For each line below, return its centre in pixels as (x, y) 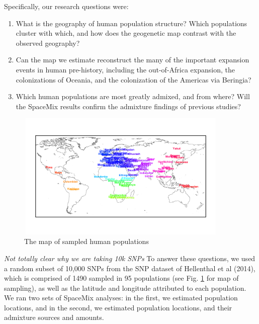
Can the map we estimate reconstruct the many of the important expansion (133, 60)
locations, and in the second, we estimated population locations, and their (118, 307)
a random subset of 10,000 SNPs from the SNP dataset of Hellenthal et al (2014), (130, 268)
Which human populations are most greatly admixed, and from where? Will (133, 96)
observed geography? (48, 43)
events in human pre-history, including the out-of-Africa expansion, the (125, 69)
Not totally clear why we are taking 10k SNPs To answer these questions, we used (130, 258)
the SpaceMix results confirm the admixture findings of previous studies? (128, 106)
